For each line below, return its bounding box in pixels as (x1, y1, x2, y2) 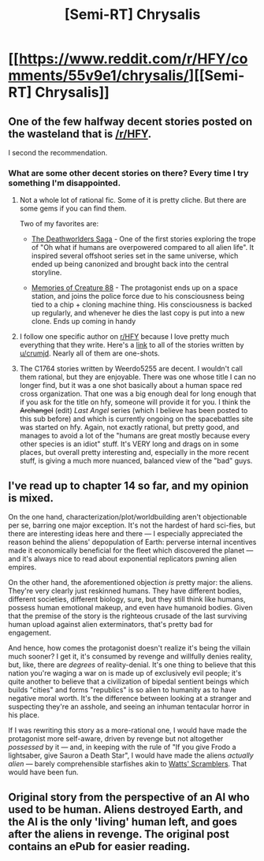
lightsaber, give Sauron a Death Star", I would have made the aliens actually (8, 751, 254, 760)
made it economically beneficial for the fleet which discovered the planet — (8, 546, 254, 555)
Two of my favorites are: (19, 219, 99, 229)
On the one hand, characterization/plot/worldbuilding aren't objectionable (8, 512, 247, 522)
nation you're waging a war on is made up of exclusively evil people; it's (8, 669, 242, 678)
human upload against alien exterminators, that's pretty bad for (8, 620, 214, 629)
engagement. (8, 628, 51, 638)
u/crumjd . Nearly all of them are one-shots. (19, 348, 160, 358)
